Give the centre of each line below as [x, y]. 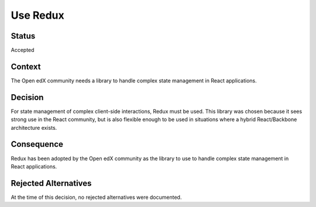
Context [26, 66]
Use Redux [37, 15]
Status [23, 36]
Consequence [37, 144]
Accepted [23, 50]
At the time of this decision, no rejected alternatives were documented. [96, 197]
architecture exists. [34, 127]
